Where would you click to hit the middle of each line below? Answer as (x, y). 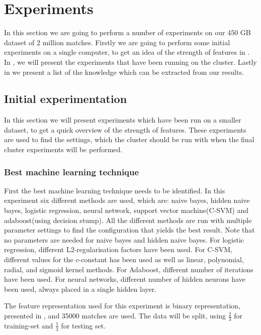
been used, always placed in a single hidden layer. (80, 289)
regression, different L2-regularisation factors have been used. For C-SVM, (118, 249)
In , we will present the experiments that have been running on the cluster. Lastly (130, 62)
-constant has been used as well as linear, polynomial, (161, 259)
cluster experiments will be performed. (63, 149)
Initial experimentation (66, 99)
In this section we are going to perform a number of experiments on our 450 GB (127, 32)
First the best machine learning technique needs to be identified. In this (115, 190)
